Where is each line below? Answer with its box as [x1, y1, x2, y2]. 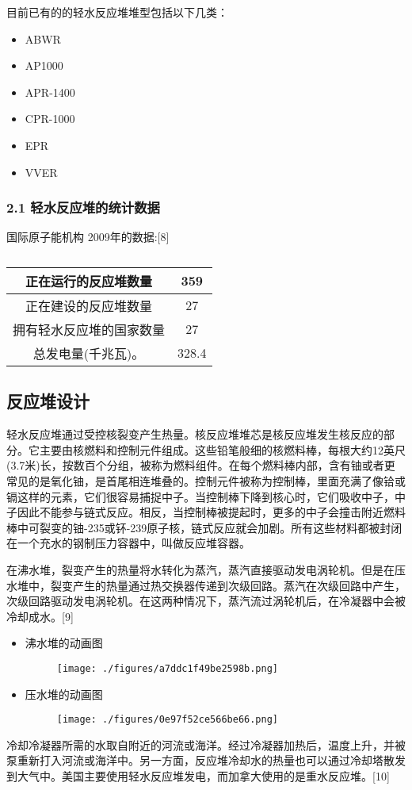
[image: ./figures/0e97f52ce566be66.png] [56, 714, 278, 726]
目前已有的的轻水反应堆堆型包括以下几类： [6, 4, 228, 20]
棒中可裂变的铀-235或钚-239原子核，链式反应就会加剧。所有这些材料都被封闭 [6, 519, 402, 535]
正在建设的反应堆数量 [25, 296, 153, 315]
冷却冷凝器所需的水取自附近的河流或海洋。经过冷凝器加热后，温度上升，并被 [6, 736, 406, 753]
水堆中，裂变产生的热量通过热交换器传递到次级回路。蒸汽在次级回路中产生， [6, 577, 406, 593]
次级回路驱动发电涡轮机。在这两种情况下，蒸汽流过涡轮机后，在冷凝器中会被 [6, 592, 406, 609]
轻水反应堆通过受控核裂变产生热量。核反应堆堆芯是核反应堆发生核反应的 [6, 426, 383, 443]
